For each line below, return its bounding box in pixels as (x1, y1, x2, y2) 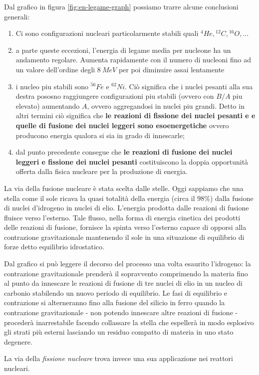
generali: (4, 11, 30, 21)
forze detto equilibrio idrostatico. (4, 241, 104, 252)
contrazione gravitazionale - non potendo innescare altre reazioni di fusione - (4, 307, 238, 318)
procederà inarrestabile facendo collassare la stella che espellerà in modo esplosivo (4, 317, 254, 327)
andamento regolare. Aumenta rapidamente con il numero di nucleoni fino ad (15, 54, 251, 65)
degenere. (4, 336, 32, 347)
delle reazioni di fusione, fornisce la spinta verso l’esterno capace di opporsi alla (4, 222, 247, 232)
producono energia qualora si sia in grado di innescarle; (15, 130, 185, 140)
